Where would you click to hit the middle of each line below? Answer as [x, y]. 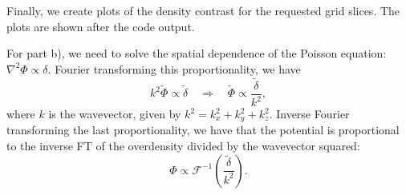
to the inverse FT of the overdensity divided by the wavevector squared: [183, 146]
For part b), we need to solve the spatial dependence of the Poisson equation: [197, 53]
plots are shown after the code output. [101, 26]
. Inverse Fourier [309, 113]
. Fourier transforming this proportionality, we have [174, 68]
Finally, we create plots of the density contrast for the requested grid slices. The [203, 10]
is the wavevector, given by [115, 113]
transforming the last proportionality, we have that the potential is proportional [203, 130]
